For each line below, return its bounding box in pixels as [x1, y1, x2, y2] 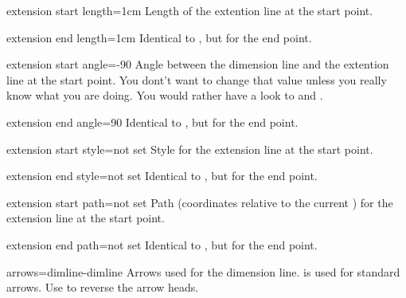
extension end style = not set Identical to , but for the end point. [6, 167, 318, 184]
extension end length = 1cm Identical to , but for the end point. [6, 29, 312, 45]
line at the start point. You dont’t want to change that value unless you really [6, 71, 387, 88]
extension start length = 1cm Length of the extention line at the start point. [6, 2, 373, 18]
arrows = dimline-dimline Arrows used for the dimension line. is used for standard [6, 263, 400, 280]
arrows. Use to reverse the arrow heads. [6, 279, 199, 296]
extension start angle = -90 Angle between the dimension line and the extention [6, 56, 389, 73]
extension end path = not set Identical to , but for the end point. [6, 236, 318, 253]
